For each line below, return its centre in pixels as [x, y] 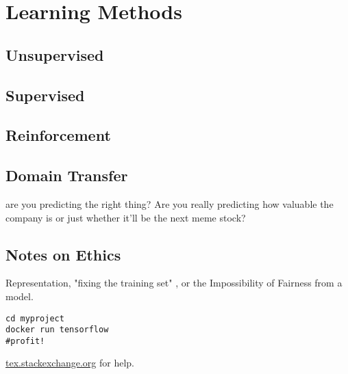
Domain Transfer [67, 175]
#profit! [25, 341]
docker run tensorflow [57, 330]
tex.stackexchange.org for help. [70, 363]
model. [20, 296]
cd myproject [35, 318]
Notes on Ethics [63, 254]
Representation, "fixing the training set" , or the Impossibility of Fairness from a [174, 283]
